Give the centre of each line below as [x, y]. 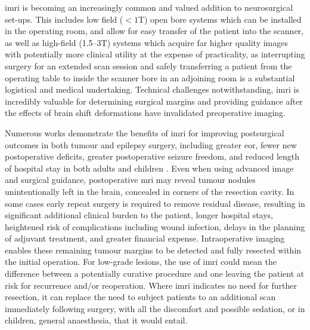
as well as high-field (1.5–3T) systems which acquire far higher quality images [146, 42]
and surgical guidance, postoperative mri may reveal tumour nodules [130, 180]
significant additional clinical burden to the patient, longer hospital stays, [139, 215]
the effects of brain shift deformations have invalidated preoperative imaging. [145, 113]
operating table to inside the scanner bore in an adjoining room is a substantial [150, 77]
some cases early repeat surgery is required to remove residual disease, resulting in [155, 203]
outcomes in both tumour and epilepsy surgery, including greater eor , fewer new [151, 144]
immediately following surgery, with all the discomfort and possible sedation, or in [155, 308]
